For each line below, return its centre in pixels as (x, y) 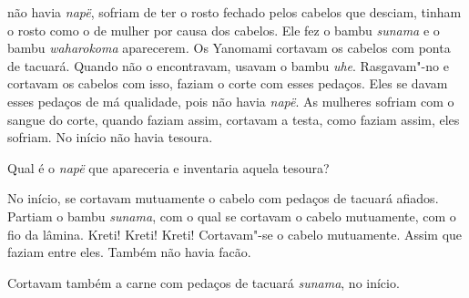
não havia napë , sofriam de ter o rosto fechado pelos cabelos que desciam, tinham (234, 12)
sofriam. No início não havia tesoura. (110, 137)
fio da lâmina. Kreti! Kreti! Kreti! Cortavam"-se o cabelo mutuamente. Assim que (235, 234)
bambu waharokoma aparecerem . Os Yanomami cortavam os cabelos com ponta (229, 48)
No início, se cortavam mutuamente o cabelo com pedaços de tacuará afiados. (223, 198)
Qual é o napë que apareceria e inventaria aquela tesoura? (168, 167)
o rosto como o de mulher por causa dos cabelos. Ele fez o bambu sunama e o (224, 30)
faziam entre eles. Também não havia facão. (129, 252)
